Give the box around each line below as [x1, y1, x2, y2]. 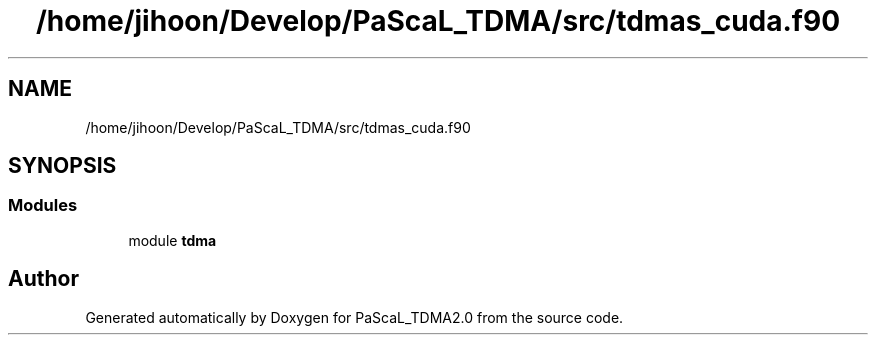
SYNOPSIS [8, 153, 117, 179]
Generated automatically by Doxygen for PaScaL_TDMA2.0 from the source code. [85, 308, 624, 326]
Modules [8, 195, 78, 216]
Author [8, 266, 79, 292]
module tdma [128, 231, 217, 249]
